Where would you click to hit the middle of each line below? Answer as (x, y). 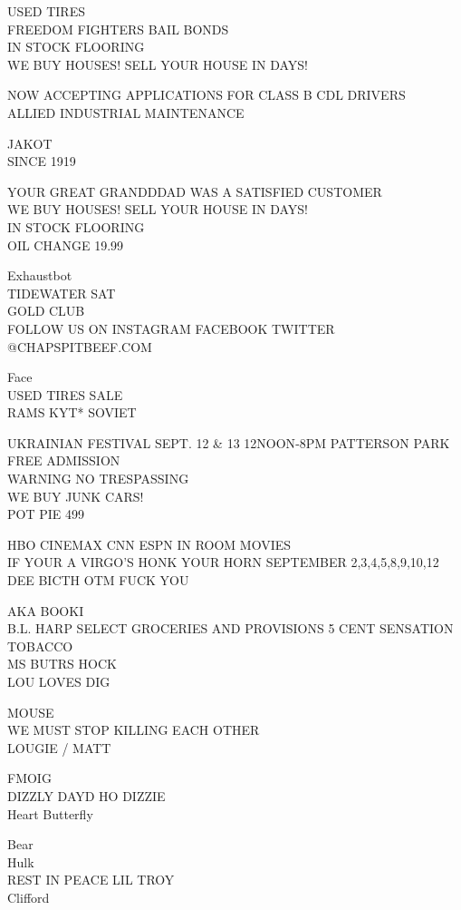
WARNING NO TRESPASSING (98, 479)
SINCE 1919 (42, 161)
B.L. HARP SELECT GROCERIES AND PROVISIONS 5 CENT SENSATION (230, 628)
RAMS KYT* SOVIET (72, 412)
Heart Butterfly (50, 813)
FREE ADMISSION (64, 460)
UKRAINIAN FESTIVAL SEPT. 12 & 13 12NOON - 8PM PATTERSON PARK (229, 442)
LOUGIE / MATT (59, 747)
